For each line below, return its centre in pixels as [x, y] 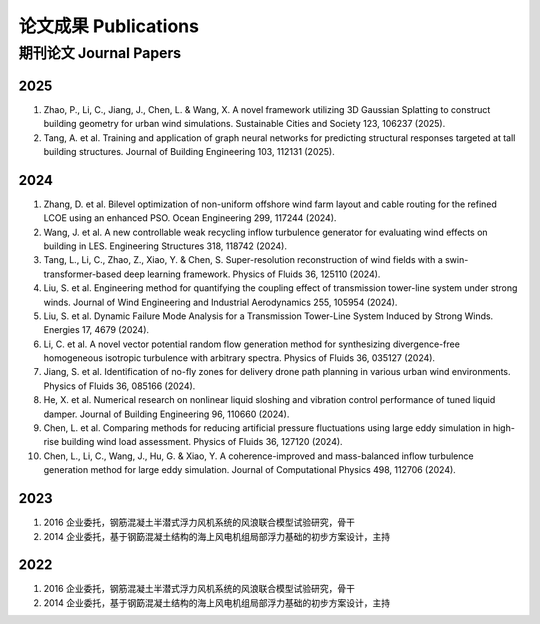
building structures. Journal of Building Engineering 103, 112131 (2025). [189, 151]
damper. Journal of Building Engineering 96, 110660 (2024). [166, 414]
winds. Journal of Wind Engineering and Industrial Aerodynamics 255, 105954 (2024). [220, 302]
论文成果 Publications [109, 26]
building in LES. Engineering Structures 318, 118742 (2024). [165, 246]
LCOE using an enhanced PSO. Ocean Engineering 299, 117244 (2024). [190, 218]
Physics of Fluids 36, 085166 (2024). [119, 386]
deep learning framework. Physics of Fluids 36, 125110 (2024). [252, 274]
